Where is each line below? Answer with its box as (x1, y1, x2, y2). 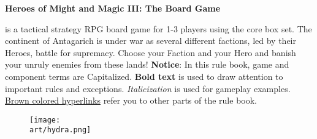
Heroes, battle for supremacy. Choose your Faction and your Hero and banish (5, 46, 296, 59)
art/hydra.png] (29, 126, 91, 135)
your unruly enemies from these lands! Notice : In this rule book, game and (5, 58, 289, 71)
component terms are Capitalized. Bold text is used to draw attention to (5, 69, 283, 82)
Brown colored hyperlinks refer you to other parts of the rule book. (5, 94, 257, 107)
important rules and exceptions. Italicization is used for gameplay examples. (5, 82, 291, 94)
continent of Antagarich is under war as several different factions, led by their (5, 34, 296, 47)
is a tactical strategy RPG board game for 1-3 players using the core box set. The (5, 22, 312, 35)
